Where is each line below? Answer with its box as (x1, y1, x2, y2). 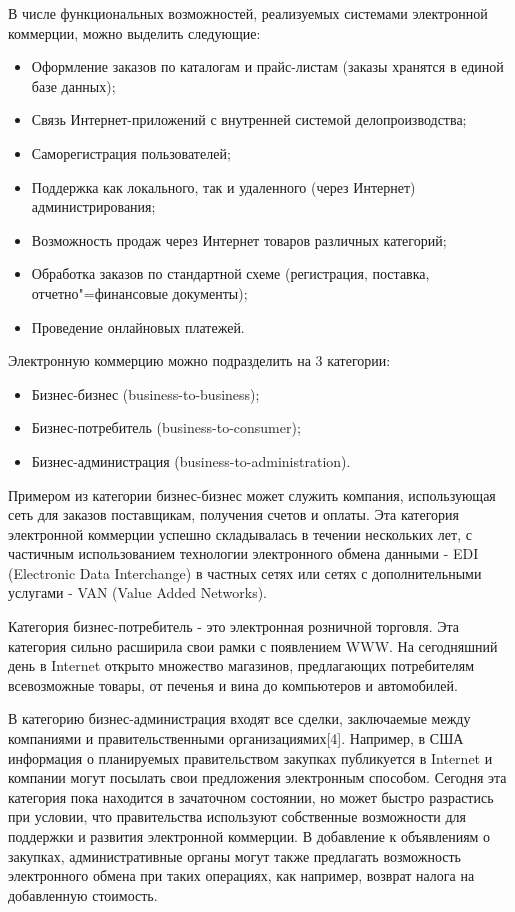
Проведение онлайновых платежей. (31, 316, 245, 337)
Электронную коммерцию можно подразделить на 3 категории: (8, 350, 391, 371)
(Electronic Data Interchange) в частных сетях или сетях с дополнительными (8, 562, 482, 583)
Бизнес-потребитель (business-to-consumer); (31, 417, 301, 438)
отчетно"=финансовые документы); (31, 282, 248, 303)
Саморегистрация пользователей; (31, 142, 231, 163)
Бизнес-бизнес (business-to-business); (31, 383, 260, 404)
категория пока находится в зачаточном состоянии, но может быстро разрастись (8, 786, 494, 807)
